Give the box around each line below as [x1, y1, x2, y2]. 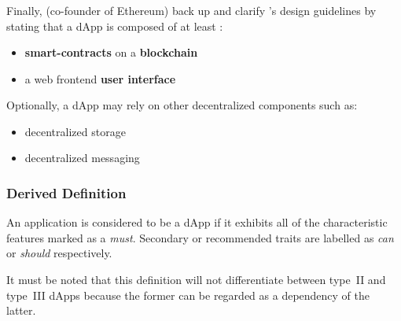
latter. [6, 302, 36, 319]
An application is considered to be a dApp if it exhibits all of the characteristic [6, 214, 388, 231]
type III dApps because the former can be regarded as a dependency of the [6, 286, 370, 303]
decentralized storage [24, 123, 126, 139]
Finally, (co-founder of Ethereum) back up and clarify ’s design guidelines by [6, 2, 377, 18]
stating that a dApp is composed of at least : [6, 17, 223, 34]
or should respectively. [6, 245, 112, 261]
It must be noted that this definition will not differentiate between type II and [6, 271, 386, 288]
